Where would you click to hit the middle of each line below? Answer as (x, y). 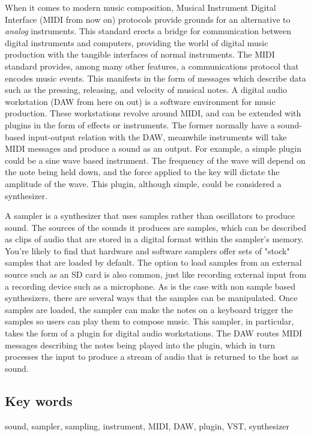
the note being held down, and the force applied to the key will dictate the (142, 172)
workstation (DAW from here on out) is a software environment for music (140, 101)
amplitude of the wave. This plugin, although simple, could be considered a (143, 183)
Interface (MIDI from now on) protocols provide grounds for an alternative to (148, 19)
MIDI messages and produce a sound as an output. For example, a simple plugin (153, 148)
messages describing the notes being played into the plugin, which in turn (140, 345)
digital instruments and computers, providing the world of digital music (137, 42)
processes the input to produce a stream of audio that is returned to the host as (152, 357)
